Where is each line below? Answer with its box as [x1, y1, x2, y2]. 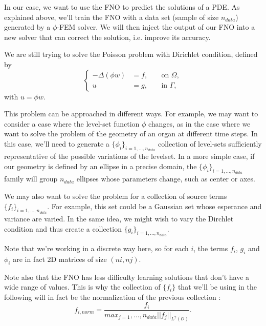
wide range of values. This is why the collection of [4, 281, 161, 292]
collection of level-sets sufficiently [158, 138, 262, 149]
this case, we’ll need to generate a [4, 138, 109, 149]
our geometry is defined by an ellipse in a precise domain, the [4, 160, 197, 171]
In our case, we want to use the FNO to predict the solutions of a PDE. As [4, 2, 240, 12]
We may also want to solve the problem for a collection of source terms [4, 191, 227, 201]
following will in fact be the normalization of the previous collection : [4, 291, 221, 302]
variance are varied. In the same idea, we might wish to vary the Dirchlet [4, 213, 234, 224]
